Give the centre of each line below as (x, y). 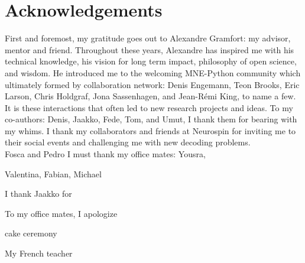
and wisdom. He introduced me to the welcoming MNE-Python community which (153, 72)
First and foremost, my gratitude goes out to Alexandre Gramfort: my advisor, (148, 38)
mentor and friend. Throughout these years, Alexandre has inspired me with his (150, 49)
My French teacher (39, 253)
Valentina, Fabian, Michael (53, 173)
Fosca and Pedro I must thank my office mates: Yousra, (105, 154)
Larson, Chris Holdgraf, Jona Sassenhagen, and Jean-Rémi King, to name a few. (150, 96)
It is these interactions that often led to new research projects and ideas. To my (149, 107)
